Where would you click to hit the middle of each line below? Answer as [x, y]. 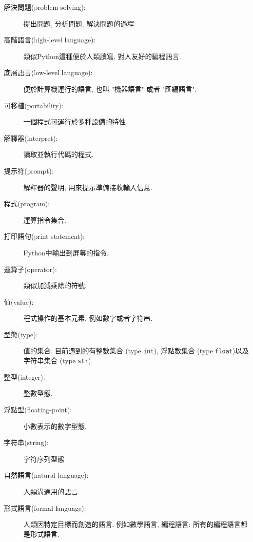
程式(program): [27, 203]
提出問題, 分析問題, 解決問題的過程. [80, 23]
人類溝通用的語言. [52, 491]
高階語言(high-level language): [50, 40]
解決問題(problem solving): [45, 7]
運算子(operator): [30, 269]
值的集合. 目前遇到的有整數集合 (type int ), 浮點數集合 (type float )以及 [136, 351]
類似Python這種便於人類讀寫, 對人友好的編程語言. [102, 56]
